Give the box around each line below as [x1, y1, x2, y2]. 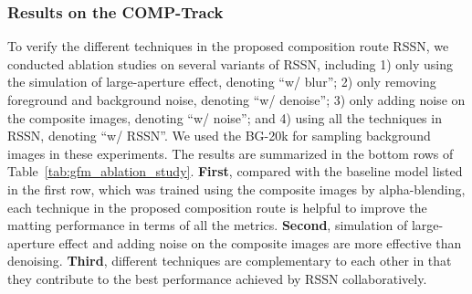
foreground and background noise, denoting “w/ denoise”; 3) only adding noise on [7, 90, 466, 109]
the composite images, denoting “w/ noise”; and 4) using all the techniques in [7, 108, 442, 127]
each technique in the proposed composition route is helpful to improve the [7, 197, 427, 216]
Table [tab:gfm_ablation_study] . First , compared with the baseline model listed [7, 162, 463, 181]
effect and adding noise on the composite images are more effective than [58, 233, 462, 252]
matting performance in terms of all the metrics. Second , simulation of [7, 215, 408, 235]
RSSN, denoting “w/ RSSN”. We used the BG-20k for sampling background [7, 126, 431, 145]
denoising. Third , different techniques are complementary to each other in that [7, 251, 452, 270]
